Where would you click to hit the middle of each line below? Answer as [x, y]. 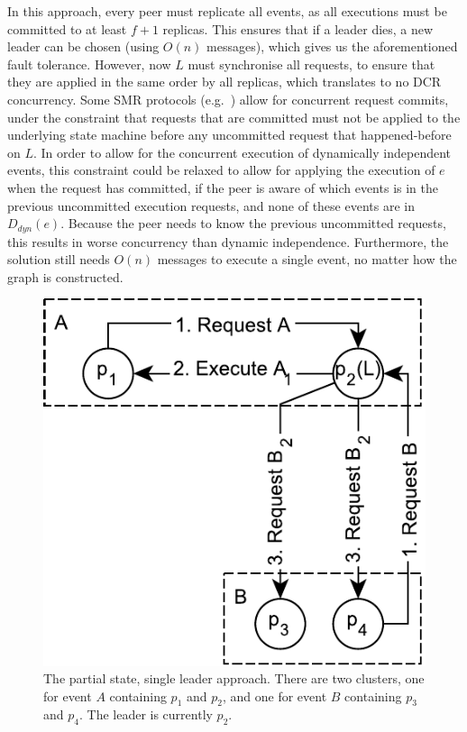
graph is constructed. [65, 276]
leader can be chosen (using [83, 46]
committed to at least [67, 28]
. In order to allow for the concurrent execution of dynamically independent [243, 152]
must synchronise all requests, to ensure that [311, 64]
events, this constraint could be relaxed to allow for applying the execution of [221, 170]
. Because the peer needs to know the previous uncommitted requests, [253, 223]
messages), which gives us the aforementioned [332, 46]
